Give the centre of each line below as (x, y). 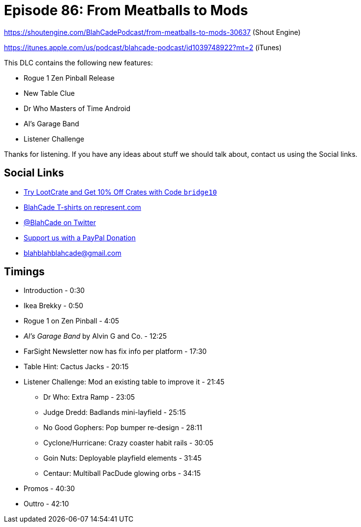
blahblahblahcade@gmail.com (73, 253)
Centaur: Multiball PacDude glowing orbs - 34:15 (122, 473)
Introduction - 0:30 (54, 291)
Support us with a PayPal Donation (80, 237)
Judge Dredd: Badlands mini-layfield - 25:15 (115, 412)
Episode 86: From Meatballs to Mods (126, 10)
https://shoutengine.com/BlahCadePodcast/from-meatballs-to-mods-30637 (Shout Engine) (152, 32)
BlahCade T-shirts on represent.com (82, 207)
